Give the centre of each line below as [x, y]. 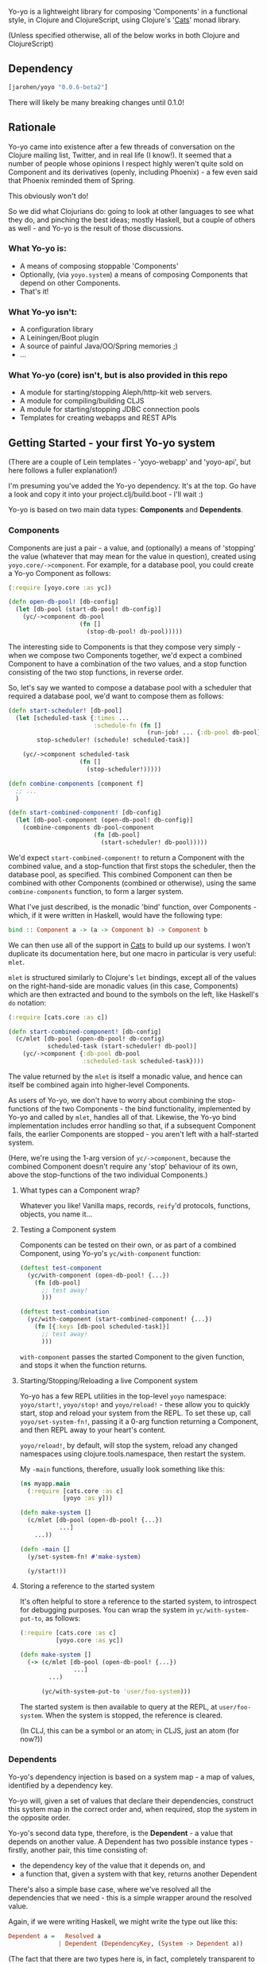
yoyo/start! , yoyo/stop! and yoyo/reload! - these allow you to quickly [135, 1404]
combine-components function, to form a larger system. [96, 891]
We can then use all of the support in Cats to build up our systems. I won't [129, 945]
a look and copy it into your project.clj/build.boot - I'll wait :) [106, 494]
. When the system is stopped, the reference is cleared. [132, 1715]
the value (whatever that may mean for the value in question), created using [132, 556]
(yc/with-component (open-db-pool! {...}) [99, 1275]
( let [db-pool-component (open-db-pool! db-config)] [104, 820]
